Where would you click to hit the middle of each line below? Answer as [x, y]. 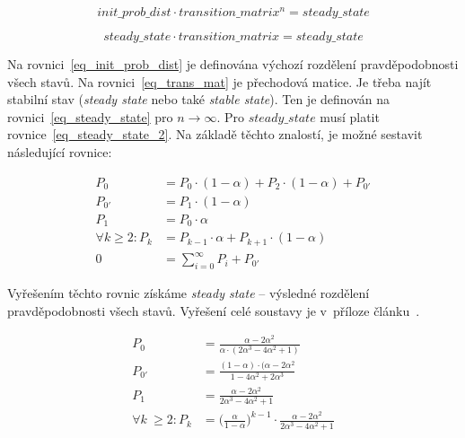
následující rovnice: [60, 152]
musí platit [350, 116]
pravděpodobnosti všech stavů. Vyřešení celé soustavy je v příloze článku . [214, 310]
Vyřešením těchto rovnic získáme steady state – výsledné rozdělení [189, 293]
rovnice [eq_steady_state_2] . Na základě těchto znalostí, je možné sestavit [215, 134]
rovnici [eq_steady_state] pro [90, 116]
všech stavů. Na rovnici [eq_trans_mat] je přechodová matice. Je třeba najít [219, 81]
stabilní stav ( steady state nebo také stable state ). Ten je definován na [199, 99]
